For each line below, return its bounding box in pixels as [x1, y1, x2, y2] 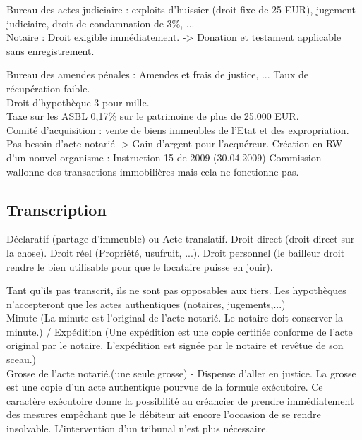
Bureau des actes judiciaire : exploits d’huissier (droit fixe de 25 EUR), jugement [6, 2, 356, 16]
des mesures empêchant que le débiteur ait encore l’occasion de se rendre [6, 407, 321, 422]
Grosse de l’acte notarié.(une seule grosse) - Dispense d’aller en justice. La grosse [6, 365, 356, 380]
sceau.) [6, 352, 37, 367]
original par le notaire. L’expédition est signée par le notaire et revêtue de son [6, 338, 344, 353]
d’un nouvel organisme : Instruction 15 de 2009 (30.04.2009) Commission [6, 149, 322, 164]
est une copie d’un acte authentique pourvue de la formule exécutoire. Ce [6, 379, 323, 394]
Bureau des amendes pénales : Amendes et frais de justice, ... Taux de [6, 67, 309, 82]
